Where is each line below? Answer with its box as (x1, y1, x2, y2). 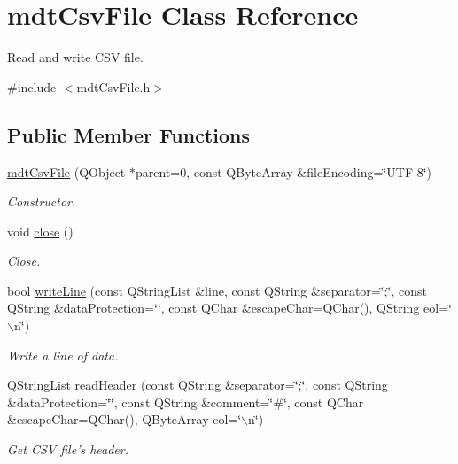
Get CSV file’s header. (7, 440, 129, 459)
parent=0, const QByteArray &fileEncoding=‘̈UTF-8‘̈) (135, 162, 432, 181)
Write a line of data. (7, 345, 119, 364)
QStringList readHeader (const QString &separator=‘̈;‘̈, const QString (7, 375, 388, 394)
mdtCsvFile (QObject (7, 162, 126, 181)
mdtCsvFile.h (76, 77, 151, 96)
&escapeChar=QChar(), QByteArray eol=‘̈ (7, 410, 242, 429)
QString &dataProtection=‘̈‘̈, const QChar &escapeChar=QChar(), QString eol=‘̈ (7, 298, 452, 317)
